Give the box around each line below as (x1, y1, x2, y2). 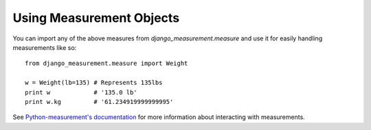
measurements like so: (12, 43, 77, 51)
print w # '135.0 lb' (25, 88, 137, 96)
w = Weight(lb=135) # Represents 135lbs (25, 79, 163, 87)
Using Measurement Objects (12, 10, 180, 25)
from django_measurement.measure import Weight (25, 60, 188, 68)
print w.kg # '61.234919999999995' (25, 98, 174, 105)
